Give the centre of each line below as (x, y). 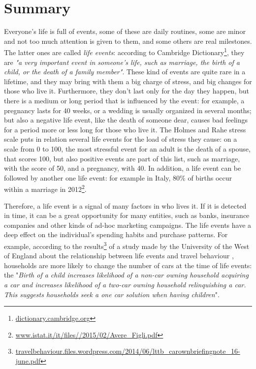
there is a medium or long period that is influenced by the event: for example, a (124, 100)
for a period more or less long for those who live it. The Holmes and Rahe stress (125, 129)
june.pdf (28, 360)
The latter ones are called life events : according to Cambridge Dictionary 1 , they (124, 51)
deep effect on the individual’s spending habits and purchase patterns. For (116, 234)
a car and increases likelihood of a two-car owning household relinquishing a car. (125, 284)
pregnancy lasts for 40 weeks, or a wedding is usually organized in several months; (128, 110)
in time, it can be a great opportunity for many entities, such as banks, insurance (127, 215)
